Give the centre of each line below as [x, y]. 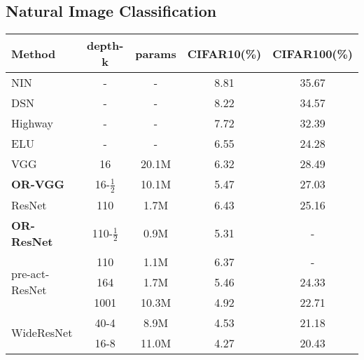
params [156, 53]
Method [34, 53]
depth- [105, 46]
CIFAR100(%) [313, 53]
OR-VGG [38, 184]
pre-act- [30, 274]
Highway [33, 123]
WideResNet [42, 333]
